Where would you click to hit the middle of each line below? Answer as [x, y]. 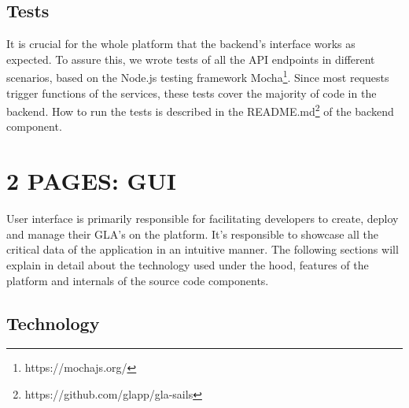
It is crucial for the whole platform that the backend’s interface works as [181, 44]
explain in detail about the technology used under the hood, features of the [188, 264]
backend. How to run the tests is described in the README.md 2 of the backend [200, 110]
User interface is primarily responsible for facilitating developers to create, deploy [203, 219]
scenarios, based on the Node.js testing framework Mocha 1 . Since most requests [198, 76]
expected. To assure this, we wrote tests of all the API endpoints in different [191, 59]
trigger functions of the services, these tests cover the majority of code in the [192, 93]
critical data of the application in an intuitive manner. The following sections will [203, 249]
